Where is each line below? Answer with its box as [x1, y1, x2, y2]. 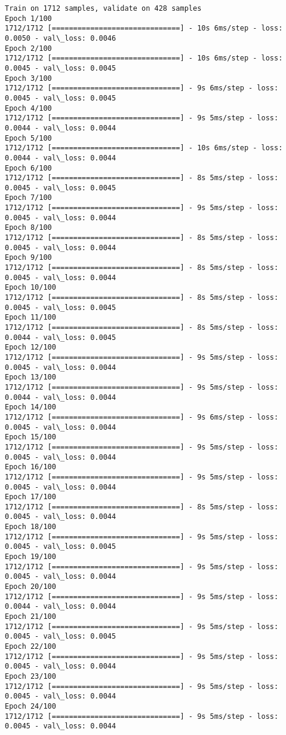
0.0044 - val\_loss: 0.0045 [5, 333, 116, 342]
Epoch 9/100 [5, 253, 52, 262]
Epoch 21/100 [5, 612, 56, 621]
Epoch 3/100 [5, 74, 52, 83]
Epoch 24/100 [5, 701, 56, 710]
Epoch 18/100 [5, 523, 56, 531]
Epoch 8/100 [5, 223, 52, 232]
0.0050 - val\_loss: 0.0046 [5, 34, 116, 42]
